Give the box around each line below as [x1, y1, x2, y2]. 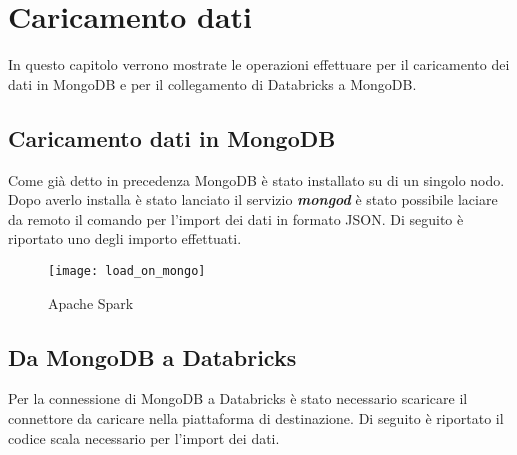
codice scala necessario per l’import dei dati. [8, 427, 280, 448]
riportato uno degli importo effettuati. [8, 228, 242, 249]
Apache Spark [48, 292, 134, 313]
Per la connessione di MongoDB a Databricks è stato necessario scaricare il [8, 388, 468, 409]
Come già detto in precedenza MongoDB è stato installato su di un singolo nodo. [8, 169, 505, 190]
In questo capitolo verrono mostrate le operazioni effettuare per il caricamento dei [8, 54, 510, 75]
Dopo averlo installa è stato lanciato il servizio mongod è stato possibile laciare [8, 189, 498, 210]
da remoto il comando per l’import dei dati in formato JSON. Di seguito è [8, 208, 464, 229]
